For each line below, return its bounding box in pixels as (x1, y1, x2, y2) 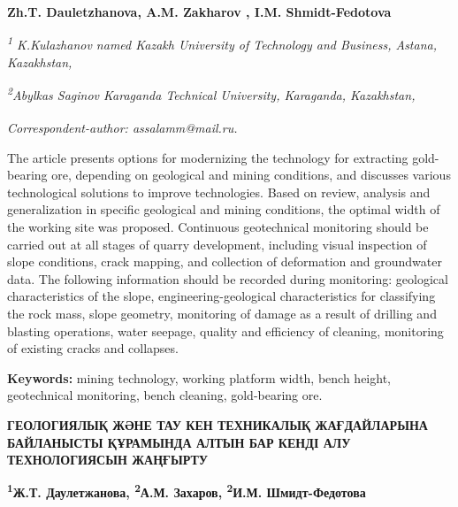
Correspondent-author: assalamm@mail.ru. (7, 119, 238, 136)
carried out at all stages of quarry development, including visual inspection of (7, 234, 427, 253)
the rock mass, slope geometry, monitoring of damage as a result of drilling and (7, 303, 437, 322)
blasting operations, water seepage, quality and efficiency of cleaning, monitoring (7, 321, 444, 340)
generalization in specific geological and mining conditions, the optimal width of (7, 200, 440, 219)
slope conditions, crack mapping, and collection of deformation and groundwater (7, 252, 442, 271)
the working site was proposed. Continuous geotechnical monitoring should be (7, 217, 429, 235)
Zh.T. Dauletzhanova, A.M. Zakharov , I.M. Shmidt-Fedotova (7, 2, 392, 20)
